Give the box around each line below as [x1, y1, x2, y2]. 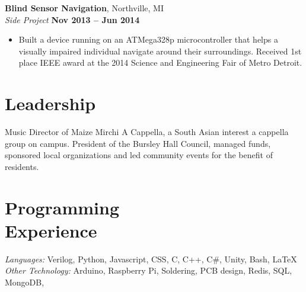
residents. [5, 160, 39, 172]
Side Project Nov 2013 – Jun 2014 [5, 13, 140, 25]
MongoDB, [5, 275, 44, 288]
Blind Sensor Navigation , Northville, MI [5, 2, 164, 14]
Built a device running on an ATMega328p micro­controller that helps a [18, 33, 278, 46]
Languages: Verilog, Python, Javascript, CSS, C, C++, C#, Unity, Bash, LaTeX [5, 252, 297, 265]
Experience [5, 218, 97, 242]
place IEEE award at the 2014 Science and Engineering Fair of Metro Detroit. [18, 56, 302, 69]
